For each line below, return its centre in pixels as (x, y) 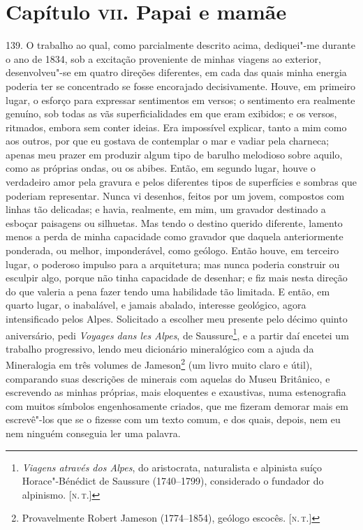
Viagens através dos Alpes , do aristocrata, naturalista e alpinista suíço (172, 467)
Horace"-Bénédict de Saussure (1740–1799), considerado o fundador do (173, 481)
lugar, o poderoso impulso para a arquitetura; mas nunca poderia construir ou (173, 264)
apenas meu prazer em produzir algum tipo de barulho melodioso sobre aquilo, (174, 154)
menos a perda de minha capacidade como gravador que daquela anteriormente (175, 236)
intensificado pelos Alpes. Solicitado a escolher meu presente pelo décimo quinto (177, 318)
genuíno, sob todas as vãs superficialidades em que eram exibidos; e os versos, (171, 113)
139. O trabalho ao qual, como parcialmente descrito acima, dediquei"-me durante (180, 45)
